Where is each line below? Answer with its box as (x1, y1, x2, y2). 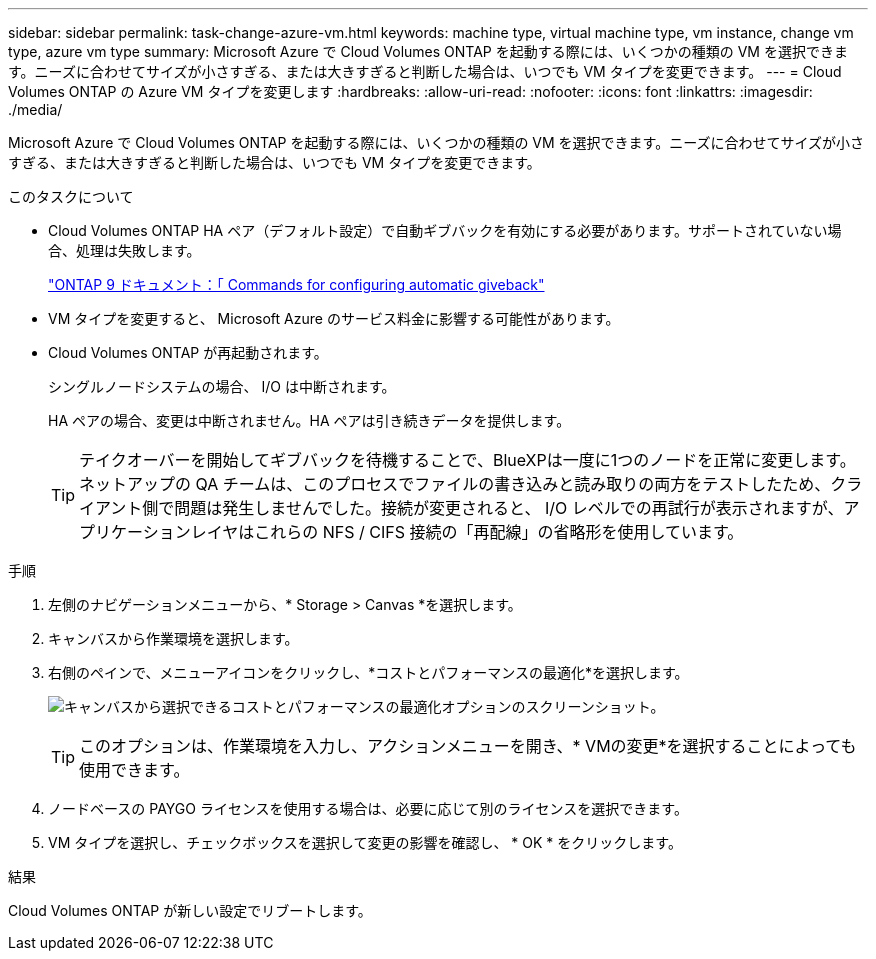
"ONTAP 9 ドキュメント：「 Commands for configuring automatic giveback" (48, 276, 545, 293)
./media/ (8, 101, 63, 118)
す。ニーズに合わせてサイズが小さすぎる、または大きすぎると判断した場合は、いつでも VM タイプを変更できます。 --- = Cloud (8, 63, 842, 80)
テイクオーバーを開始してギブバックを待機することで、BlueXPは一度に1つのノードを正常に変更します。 (79, 450, 856, 470)
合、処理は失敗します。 (48, 242, 201, 259)
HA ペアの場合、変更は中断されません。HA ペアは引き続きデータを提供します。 (48, 412, 571, 429)
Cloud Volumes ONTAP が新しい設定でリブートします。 (8, 902, 372, 919)
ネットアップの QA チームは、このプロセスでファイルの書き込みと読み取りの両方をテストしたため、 (79, 474, 831, 494)
